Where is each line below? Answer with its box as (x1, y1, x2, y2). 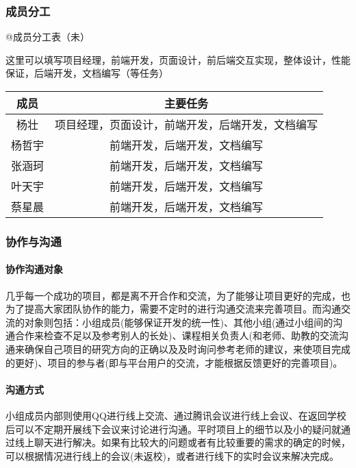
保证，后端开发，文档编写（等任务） (5, 66, 168, 80)
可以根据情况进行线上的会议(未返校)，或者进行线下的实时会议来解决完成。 (5, 448, 339, 463)
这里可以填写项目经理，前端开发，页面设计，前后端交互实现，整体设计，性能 (5, 52, 351, 66)
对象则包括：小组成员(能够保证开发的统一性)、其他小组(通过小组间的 (24, 315, 333, 329)
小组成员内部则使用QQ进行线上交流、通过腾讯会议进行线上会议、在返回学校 (5, 408, 346, 422)
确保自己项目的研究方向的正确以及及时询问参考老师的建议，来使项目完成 (24, 342, 351, 356)
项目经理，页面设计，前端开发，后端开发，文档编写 (55, 116, 318, 132)
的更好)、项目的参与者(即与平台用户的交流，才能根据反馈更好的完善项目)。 (5, 355, 343, 369)
